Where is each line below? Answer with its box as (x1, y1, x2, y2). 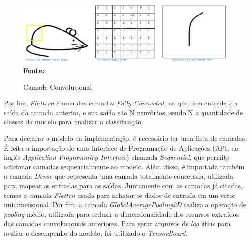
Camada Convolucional (23, 81, 92, 91)
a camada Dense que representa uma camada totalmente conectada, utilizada (4, 171, 234, 181)
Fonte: (23, 65, 45, 75)
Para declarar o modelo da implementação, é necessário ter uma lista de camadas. (4, 133, 247, 143)
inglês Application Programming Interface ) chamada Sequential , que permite (4, 152, 230, 162)
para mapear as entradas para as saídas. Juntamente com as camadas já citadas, (4, 180, 243, 190)
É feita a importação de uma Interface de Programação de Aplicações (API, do (4, 142, 239, 152)
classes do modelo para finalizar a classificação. (4, 117, 143, 127)
